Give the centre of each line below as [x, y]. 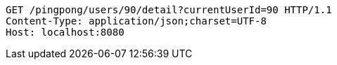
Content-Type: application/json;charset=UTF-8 [136, 21]
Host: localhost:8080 [65, 32]
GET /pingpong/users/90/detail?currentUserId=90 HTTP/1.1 [169, 10]
